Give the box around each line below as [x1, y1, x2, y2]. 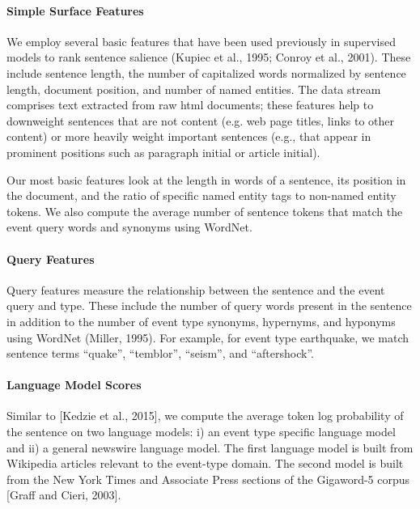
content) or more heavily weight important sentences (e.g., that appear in [6, 128, 371, 145]
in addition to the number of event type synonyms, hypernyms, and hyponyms [6, 312, 396, 329]
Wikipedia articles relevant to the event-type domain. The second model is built [6, 455, 404, 472]
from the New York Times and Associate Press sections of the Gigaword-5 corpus [6, 470, 410, 487]
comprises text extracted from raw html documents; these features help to [6, 96, 374, 113]
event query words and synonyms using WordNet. [6, 218, 252, 235]
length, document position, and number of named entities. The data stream [6, 80, 381, 97]
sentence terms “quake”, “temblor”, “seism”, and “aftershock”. [6, 345, 314, 362]
